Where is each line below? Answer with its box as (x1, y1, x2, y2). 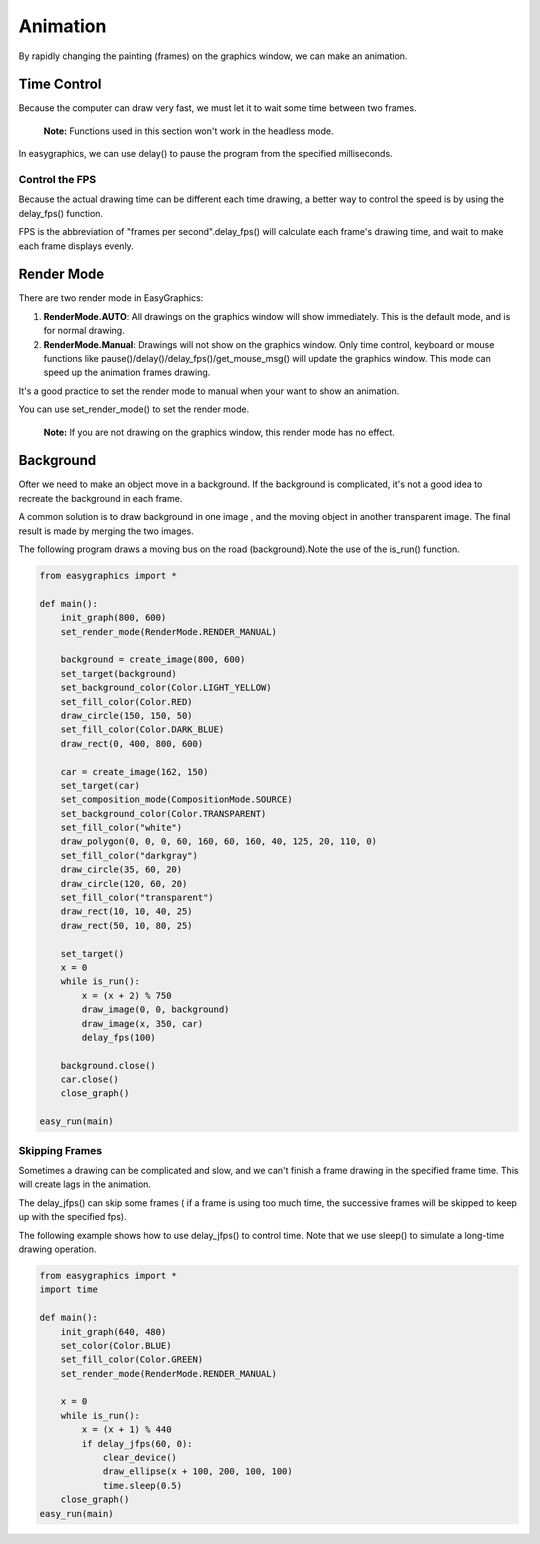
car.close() (60, 1074, 120, 1085)
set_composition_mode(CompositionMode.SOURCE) (60, 794, 294, 805)
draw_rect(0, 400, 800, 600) (60, 738, 204, 749)
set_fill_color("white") (60, 822, 183, 834)
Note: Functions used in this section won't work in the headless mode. (43, 125, 334, 137)
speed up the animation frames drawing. (43, 366, 211, 379)
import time (39, 1284, 99, 1295)
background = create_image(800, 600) (60, 654, 246, 665)
